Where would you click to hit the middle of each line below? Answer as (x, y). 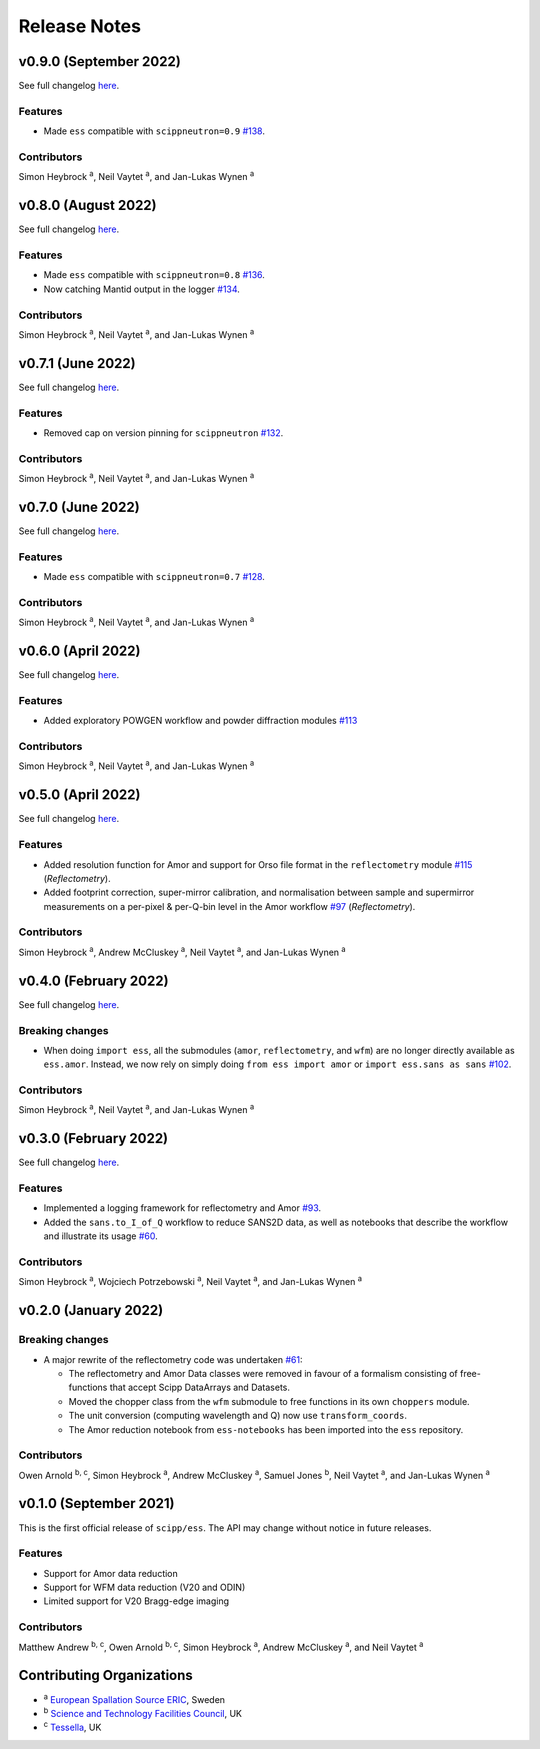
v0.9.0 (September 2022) (100, 61)
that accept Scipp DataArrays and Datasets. (199, 1387)
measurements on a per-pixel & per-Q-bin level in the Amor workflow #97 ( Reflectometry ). (229, 906)
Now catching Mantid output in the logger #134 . (141, 289)
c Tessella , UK (72, 1727)
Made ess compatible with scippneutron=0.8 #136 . (154, 275)
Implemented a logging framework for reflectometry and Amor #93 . (182, 1208)
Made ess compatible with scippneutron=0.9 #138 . (154, 131)
